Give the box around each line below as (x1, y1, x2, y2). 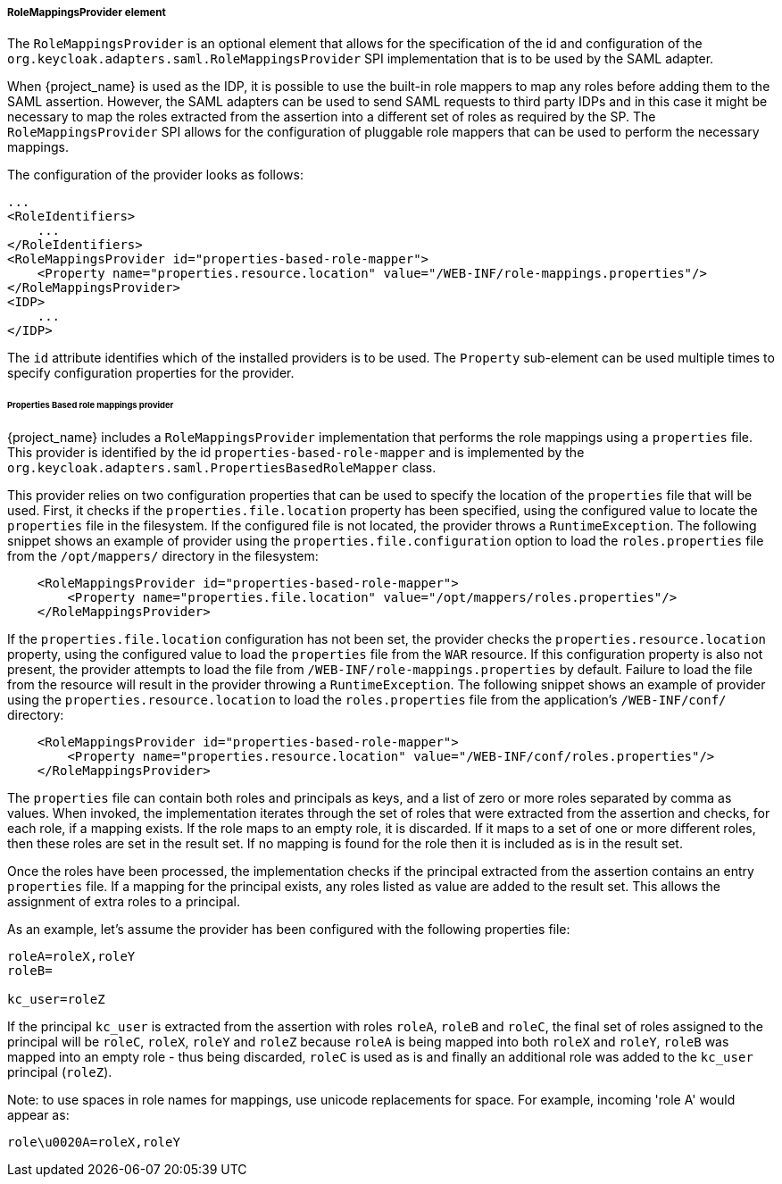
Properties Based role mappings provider (7, 400, 174, 411)
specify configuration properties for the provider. (7, 365, 295, 381)
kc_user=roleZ (7, 992, 105, 1007)
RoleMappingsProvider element (7, 6, 166, 19)
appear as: (7, 1107, 70, 1123)
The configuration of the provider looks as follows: (7, 167, 304, 183)
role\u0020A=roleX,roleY (7, 1135, 180, 1150)
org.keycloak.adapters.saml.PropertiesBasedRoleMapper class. (7, 460, 437, 476)
